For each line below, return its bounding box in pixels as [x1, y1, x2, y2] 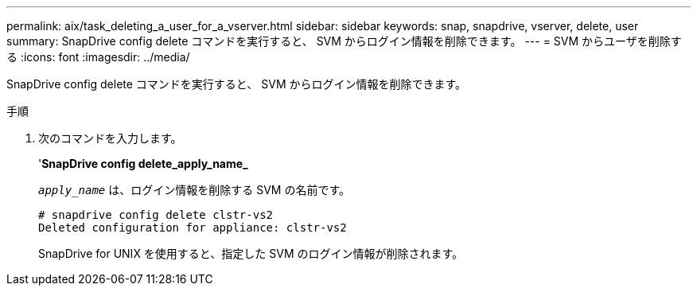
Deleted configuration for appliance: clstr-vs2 [38, 221, 347, 234]
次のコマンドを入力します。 [38, 131, 182, 145]
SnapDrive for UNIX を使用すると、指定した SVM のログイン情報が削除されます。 [38, 247, 464, 260]
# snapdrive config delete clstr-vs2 [38, 208, 274, 221]
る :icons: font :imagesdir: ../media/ [6, 50, 190, 64]
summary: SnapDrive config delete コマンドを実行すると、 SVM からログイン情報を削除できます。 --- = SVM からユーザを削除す [6, 34, 682, 48]
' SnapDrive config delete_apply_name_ [38, 157, 248, 170]
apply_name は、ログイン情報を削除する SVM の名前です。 [38, 183, 350, 197]
